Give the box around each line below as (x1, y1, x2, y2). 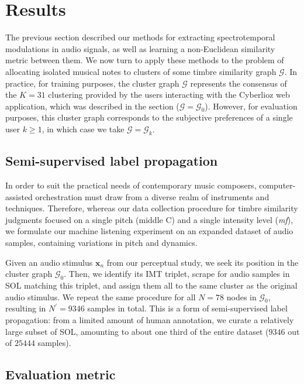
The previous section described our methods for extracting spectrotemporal (5, 31, 275, 43)
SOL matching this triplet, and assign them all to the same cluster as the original (5, 279, 298, 292)
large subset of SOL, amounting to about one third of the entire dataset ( (5, 325, 269, 337)
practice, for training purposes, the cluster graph (5, 77, 179, 89)
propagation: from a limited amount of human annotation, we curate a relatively (5, 314, 294, 326)
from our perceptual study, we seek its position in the (106, 256, 299, 268)
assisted (5, 190, 33, 203)
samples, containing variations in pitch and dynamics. (5, 236, 198, 249)
